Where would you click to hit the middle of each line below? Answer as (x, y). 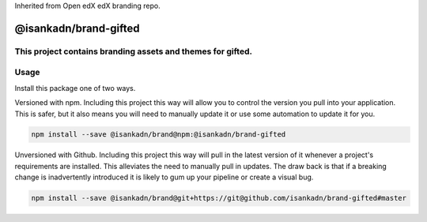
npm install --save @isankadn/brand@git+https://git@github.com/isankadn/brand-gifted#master (219, 198)
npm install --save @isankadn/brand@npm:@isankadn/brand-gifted (159, 135)
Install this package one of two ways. (75, 88)
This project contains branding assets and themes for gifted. (134, 51)
